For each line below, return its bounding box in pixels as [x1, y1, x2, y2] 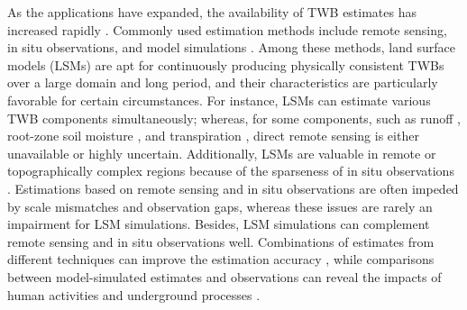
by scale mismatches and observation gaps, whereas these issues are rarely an [7, 196, 433, 215]
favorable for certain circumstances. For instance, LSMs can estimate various [7, 90, 431, 109]
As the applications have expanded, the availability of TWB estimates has [7, 3, 417, 21]
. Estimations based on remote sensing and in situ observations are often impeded [7, 178, 459, 197]
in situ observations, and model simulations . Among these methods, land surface [7, 38, 455, 57]
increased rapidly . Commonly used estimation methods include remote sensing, [7, 20, 447, 39]
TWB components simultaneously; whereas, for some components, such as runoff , [7, 108, 461, 127]
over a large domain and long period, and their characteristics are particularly [7, 73, 438, 92]
